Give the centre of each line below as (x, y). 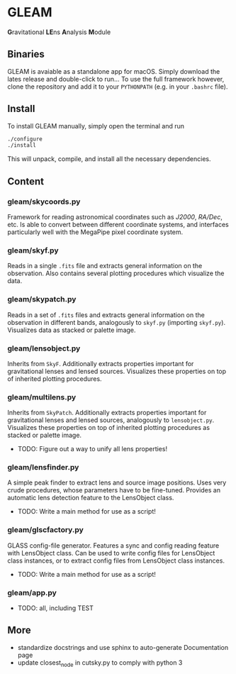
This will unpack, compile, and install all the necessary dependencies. (109, 159)
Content (26, 181)
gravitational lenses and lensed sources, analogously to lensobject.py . (111, 420)
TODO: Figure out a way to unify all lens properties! (92, 449)
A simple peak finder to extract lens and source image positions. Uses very (117, 482)
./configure (25, 139)
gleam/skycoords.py (44, 201)
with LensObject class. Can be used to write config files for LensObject (111, 553)
